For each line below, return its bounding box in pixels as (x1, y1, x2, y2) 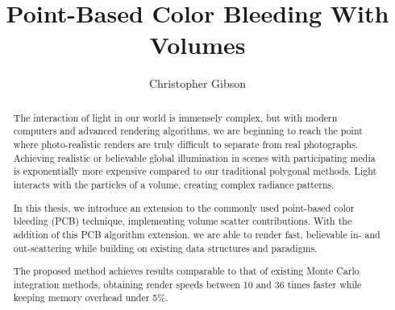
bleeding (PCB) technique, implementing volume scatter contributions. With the (13, 214, 352, 228)
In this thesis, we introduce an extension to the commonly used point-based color (13, 200, 355, 214)
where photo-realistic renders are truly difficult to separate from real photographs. (13, 138, 359, 151)
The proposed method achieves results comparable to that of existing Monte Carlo (13, 264, 360, 278)
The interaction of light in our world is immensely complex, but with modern (13, 110, 338, 124)
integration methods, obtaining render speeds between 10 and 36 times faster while (13, 277, 362, 291)
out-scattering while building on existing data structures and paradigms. (13, 241, 318, 254)
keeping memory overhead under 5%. (13, 291, 168, 304)
